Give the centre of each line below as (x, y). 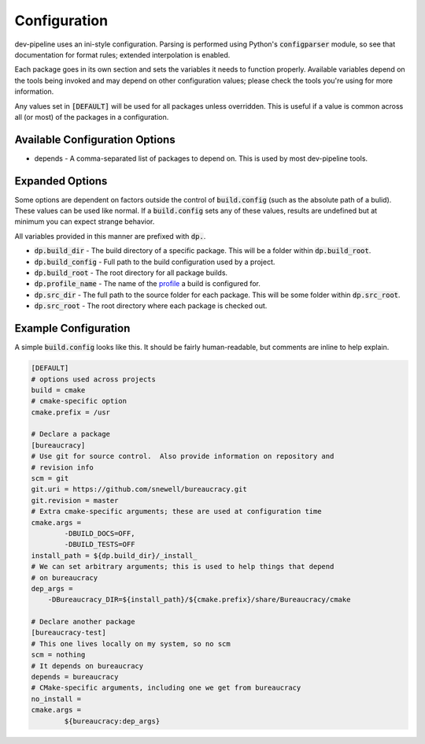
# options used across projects (94, 379)
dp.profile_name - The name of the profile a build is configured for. (148, 284)
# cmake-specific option (79, 401)
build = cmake (58, 390)
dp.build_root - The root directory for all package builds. (131, 273)
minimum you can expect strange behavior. (85, 221)
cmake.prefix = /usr (70, 412)
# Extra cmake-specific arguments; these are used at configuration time (176, 511)
